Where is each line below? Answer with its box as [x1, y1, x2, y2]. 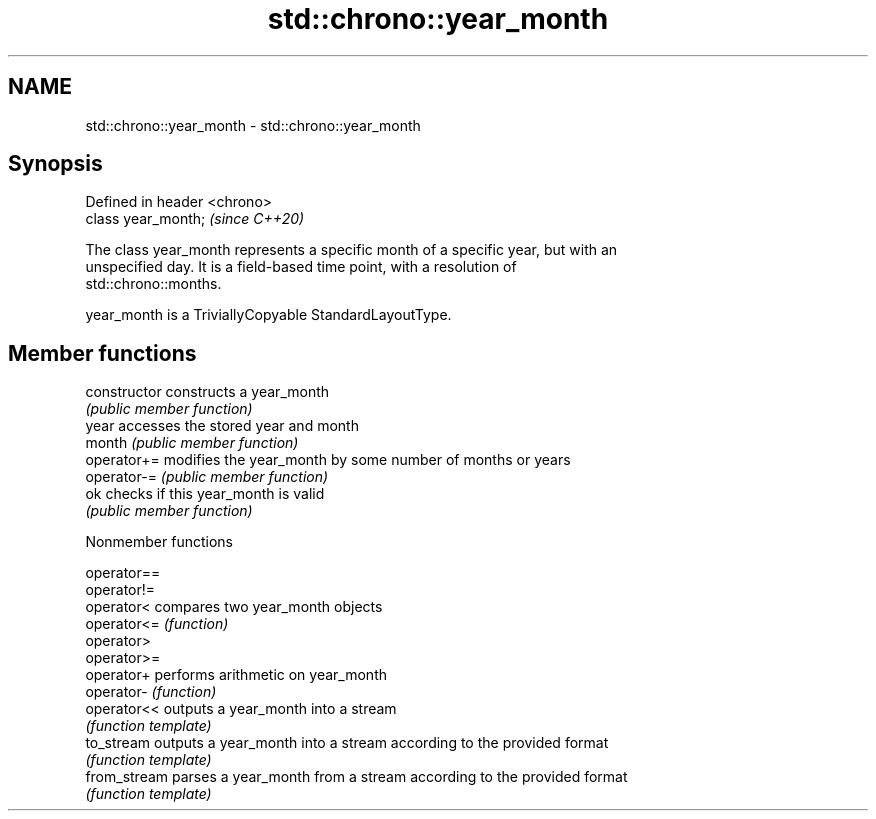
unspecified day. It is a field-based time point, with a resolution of [85, 258, 517, 276]
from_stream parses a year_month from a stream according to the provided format [85, 768, 628, 786]
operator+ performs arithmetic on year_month [85, 666, 387, 684]
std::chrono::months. [85, 275, 222, 293]
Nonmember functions [85, 533, 233, 551]
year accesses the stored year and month [85, 417, 359, 435]
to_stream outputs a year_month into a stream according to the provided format [85, 734, 609, 752]
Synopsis [8, 151, 103, 177]
